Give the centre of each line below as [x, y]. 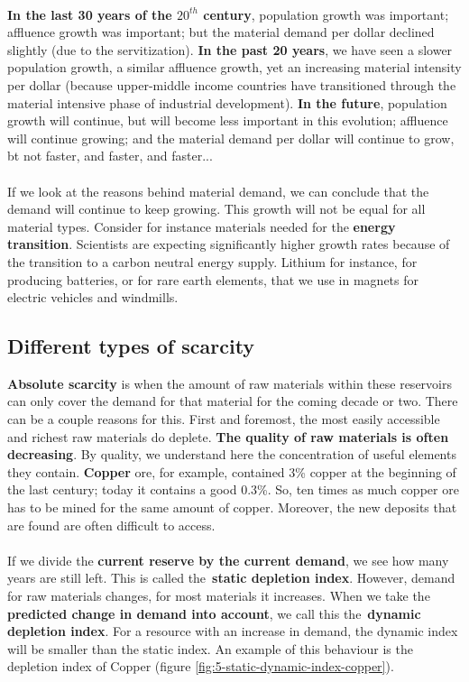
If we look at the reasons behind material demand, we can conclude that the [218, 191]
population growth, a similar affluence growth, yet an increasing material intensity [234, 67]
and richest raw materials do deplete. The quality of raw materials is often [228, 436]
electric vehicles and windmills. [93, 297]
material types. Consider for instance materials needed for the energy [202, 226]
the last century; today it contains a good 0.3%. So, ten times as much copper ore [233, 489]
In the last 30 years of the [90, 14]
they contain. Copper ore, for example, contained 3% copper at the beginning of [232, 471]
